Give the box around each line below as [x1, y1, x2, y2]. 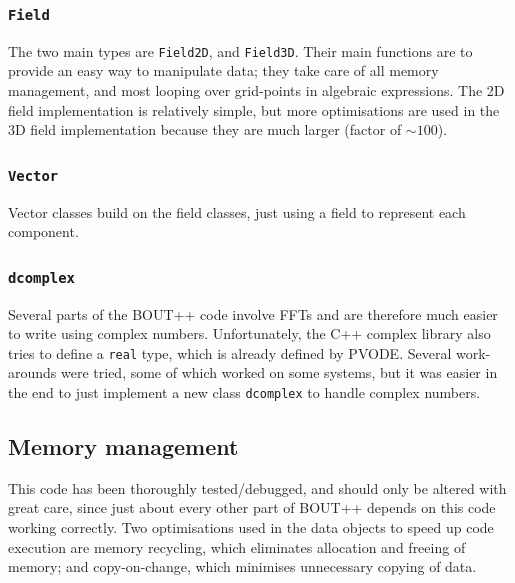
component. [8, 221, 79, 242]
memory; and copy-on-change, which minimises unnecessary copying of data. [8, 556, 477, 577]
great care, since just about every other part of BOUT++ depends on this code [8, 497, 496, 518]
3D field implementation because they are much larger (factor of [8, 119, 402, 140]
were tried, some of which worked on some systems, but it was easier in [61, 362, 498, 383]
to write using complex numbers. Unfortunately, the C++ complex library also [8, 323, 491, 344]
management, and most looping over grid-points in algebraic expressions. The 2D [8, 80, 505, 101]
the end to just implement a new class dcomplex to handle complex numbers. [8, 382, 481, 402]
